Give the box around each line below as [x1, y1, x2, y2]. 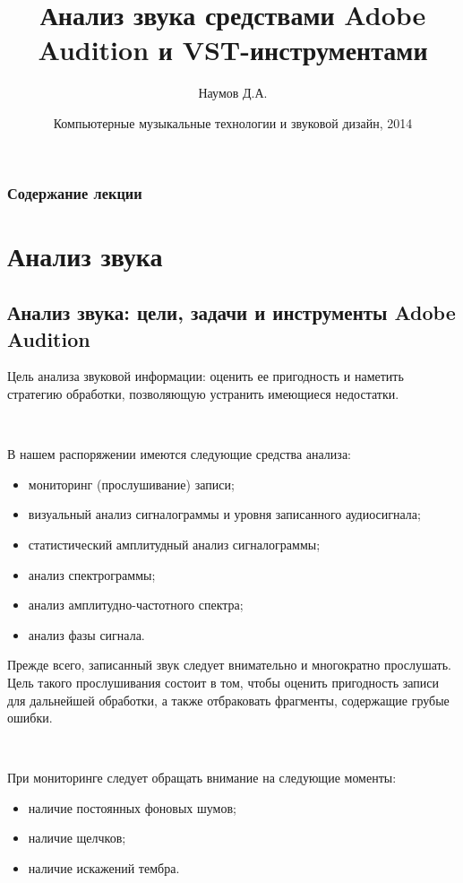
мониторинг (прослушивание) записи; [28, 474, 235, 493]
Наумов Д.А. [198, 83, 268, 102]
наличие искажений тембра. [28, 859, 180, 878]
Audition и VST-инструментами [38, 31, 428, 68]
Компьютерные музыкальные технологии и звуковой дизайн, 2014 [53, 113, 413, 132]
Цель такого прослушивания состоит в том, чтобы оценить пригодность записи [7, 672, 439, 691]
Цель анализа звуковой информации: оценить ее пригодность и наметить [7, 367, 404, 385]
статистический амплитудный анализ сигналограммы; [28, 534, 321, 553]
